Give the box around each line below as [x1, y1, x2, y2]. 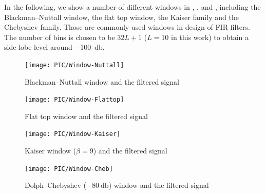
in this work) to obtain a [171, 31, 249, 42]
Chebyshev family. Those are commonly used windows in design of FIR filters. [4, 22, 250, 32]
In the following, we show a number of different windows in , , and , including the [4, 2, 261, 12]
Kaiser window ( [25, 145, 77, 156]
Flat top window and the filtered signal [25, 110, 148, 121]
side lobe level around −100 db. [4, 42, 105, 52]
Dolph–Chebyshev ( [25, 180, 87, 190]
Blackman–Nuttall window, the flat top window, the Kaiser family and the [4, 11, 239, 22]
